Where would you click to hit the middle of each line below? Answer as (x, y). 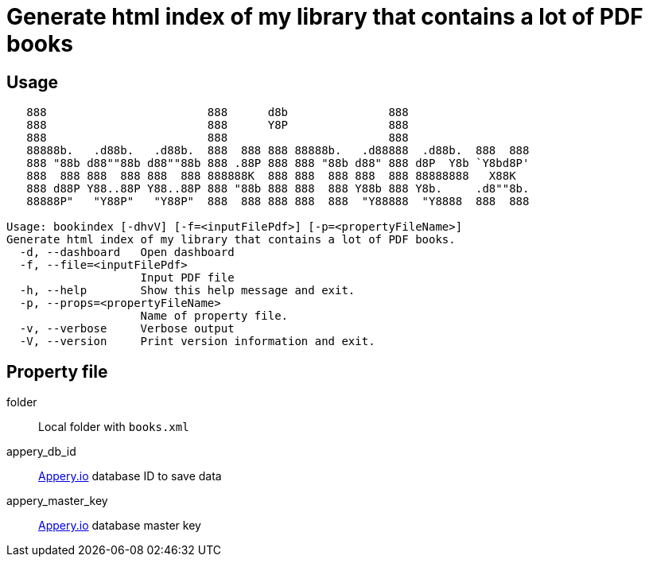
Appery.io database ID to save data (130, 476)
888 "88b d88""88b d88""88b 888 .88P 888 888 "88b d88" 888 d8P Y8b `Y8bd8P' (278, 163)
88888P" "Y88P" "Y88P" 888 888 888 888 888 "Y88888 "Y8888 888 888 (278, 202)
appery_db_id (41, 452)
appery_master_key (57, 501)
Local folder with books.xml (114, 427)
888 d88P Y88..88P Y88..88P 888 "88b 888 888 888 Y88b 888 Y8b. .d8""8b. (278, 189)
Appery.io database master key (120, 526)
